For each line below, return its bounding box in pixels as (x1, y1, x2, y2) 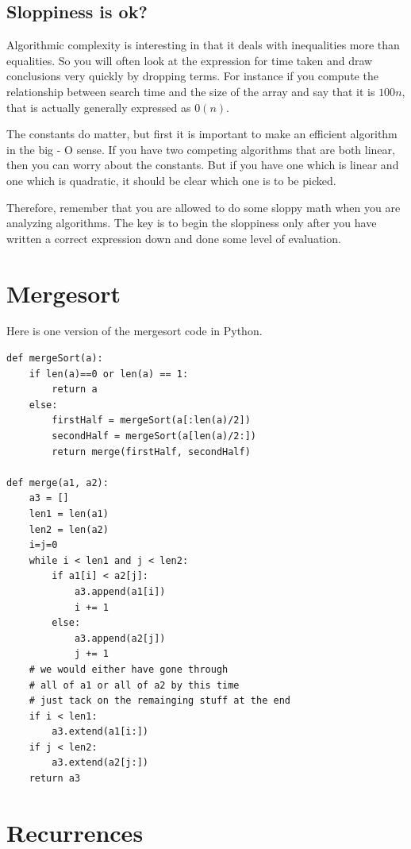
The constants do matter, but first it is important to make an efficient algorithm (6, 125, 398, 142)
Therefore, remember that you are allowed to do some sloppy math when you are (6, 199, 401, 215)
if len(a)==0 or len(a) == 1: (29, 368, 189, 380)
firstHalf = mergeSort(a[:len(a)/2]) (52, 415, 251, 426)
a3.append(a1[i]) (74, 585, 166, 597)
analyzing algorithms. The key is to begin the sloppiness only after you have (6, 214, 377, 231)
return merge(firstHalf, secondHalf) (52, 446, 251, 457)
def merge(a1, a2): (6, 477, 109, 488)
